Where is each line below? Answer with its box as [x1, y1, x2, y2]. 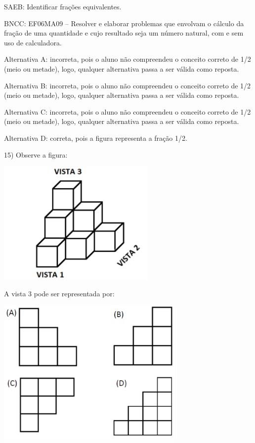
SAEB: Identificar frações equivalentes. [4, 1, 122, 11]
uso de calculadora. [4, 37, 62, 47]
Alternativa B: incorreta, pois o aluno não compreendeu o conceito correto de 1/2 [4, 80, 251, 90]
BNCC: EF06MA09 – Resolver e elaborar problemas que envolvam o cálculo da [4, 18, 244, 28]
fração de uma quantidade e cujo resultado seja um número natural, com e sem [4, 28, 244, 38]
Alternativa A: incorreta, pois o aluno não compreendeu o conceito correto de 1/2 [4, 54, 251, 64]
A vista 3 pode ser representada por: [4, 288, 115, 298]
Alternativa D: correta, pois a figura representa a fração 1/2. [4, 132, 187, 143]
